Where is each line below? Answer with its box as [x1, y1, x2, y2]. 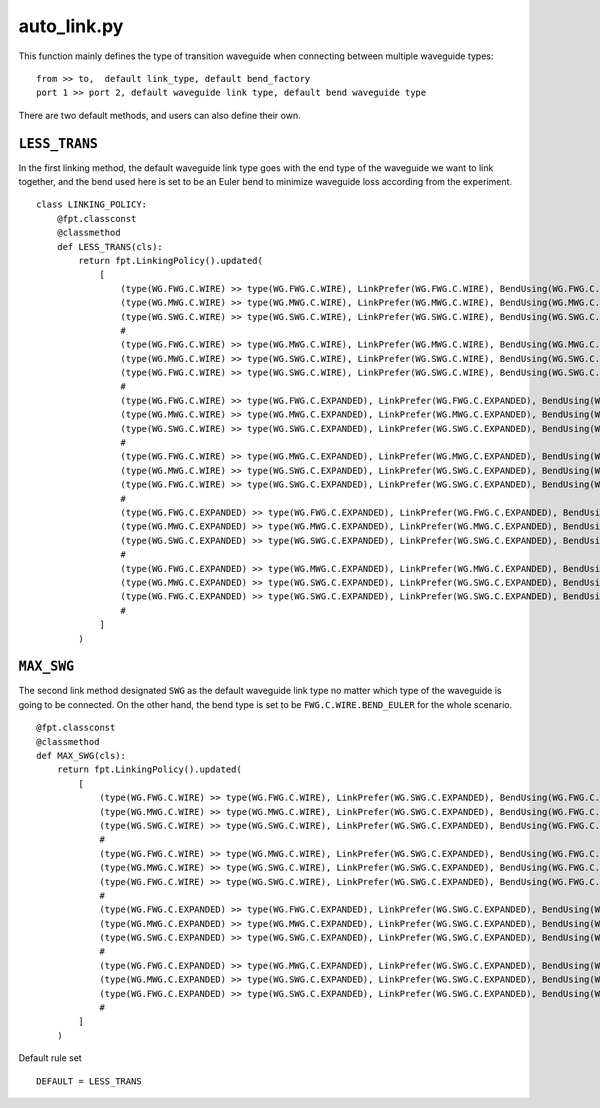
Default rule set [18, 1052, 82, 1064]
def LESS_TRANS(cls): [56, 241, 164, 252]
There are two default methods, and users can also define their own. [18, 109, 301, 121]
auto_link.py [18, 15, 124, 37]
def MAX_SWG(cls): [36, 750, 127, 761]
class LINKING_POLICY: [36, 199, 148, 210]
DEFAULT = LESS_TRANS [36, 1075, 142, 1087]
